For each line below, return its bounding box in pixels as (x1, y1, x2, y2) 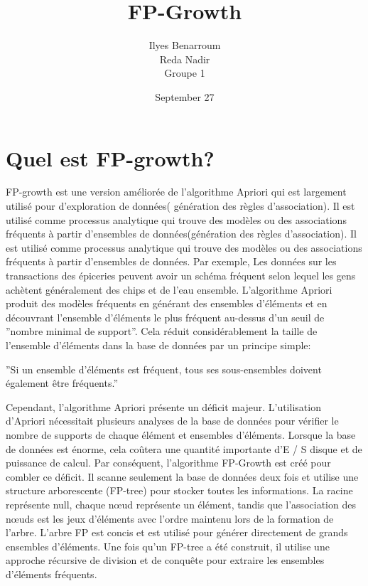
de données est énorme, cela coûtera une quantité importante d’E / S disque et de (6, 441, 362, 456)
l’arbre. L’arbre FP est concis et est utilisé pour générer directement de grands (6, 525, 348, 540)
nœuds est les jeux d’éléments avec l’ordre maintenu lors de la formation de (6, 511, 334, 526)
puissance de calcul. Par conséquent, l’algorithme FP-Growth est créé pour (6, 455, 331, 470)
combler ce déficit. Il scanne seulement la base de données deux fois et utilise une (6, 469, 359, 484)
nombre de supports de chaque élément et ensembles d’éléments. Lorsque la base (6, 427, 356, 442)
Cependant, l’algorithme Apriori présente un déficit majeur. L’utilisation (6, 399, 321, 414)
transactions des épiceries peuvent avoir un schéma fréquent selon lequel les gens (6, 268, 356, 282)
